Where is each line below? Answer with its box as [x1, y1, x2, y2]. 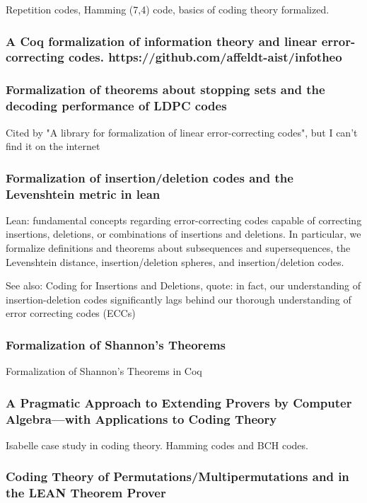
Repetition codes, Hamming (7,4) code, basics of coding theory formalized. [6, 2, 330, 16]
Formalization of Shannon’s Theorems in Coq [6, 364, 202, 378]
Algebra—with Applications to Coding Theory [6, 410, 277, 427]
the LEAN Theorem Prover [6, 484, 166, 502]
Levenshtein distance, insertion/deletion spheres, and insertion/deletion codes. [6, 254, 344, 269]
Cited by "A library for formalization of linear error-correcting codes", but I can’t [6, 125, 358, 139]
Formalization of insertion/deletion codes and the [6, 168, 293, 186]
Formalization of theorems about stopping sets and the [6, 81, 325, 98]
